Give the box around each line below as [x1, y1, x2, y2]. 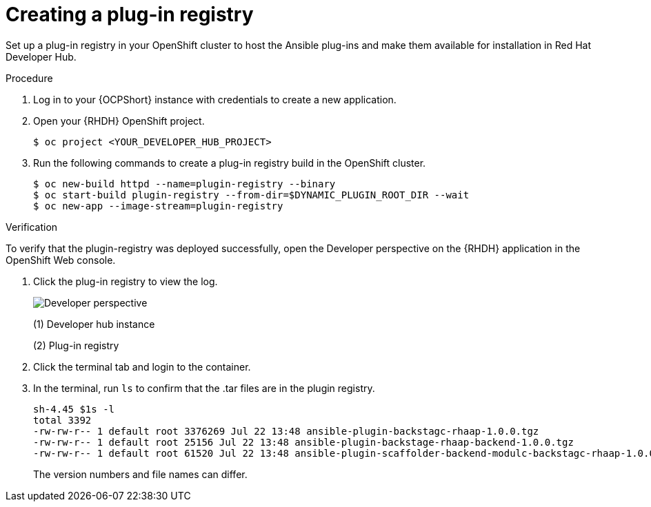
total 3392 [33, 414, 92, 426]
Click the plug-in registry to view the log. [33, 275, 218, 287]
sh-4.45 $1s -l [33, 403, 115, 415]
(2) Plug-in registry [33, 339, 119, 351]
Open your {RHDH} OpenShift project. [33, 114, 205, 127]
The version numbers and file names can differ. [33, 468, 248, 480]
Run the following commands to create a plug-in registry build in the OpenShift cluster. [33, 156, 426, 169]
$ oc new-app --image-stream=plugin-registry [33, 200, 283, 211]
